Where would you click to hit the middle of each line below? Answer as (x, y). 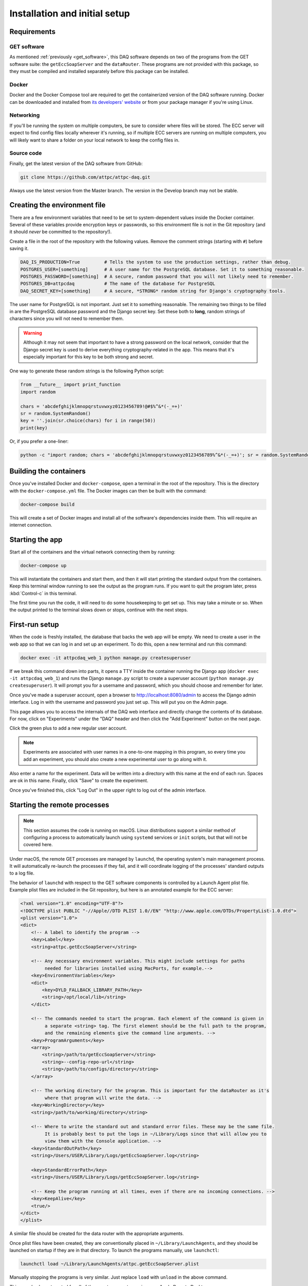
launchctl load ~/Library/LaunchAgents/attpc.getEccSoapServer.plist (110, 1264)
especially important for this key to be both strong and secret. (89, 357)
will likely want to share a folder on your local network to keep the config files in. (94, 140)
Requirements (33, 32)
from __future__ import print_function (70, 385)
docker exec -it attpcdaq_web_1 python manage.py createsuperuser (105, 658)
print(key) (34, 428)
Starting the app (36, 539)
